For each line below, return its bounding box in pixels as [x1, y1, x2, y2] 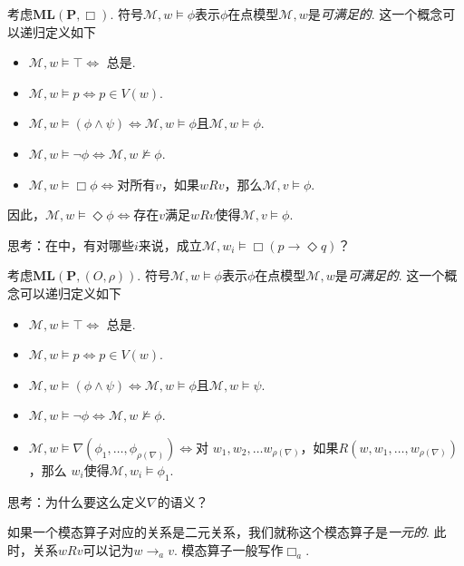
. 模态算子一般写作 [174, 540, 284, 559]
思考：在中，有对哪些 [7, 235, 134, 254]
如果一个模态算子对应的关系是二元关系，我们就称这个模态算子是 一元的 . [7, 522, 430, 542]
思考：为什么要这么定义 [7, 492, 147, 511]
